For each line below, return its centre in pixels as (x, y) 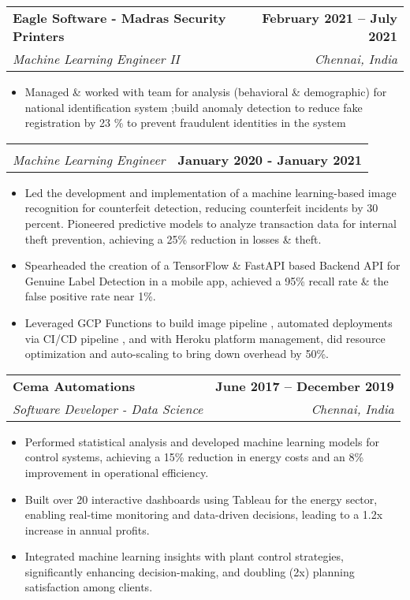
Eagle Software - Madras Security (119, 18)
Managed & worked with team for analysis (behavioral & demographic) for (206, 91)
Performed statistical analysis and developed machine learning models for (202, 441)
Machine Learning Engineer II (96, 59)
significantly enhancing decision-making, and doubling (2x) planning (190, 571)
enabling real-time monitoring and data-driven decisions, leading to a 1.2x (204, 514)
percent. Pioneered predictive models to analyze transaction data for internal (211, 223)
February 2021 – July (330, 18)
